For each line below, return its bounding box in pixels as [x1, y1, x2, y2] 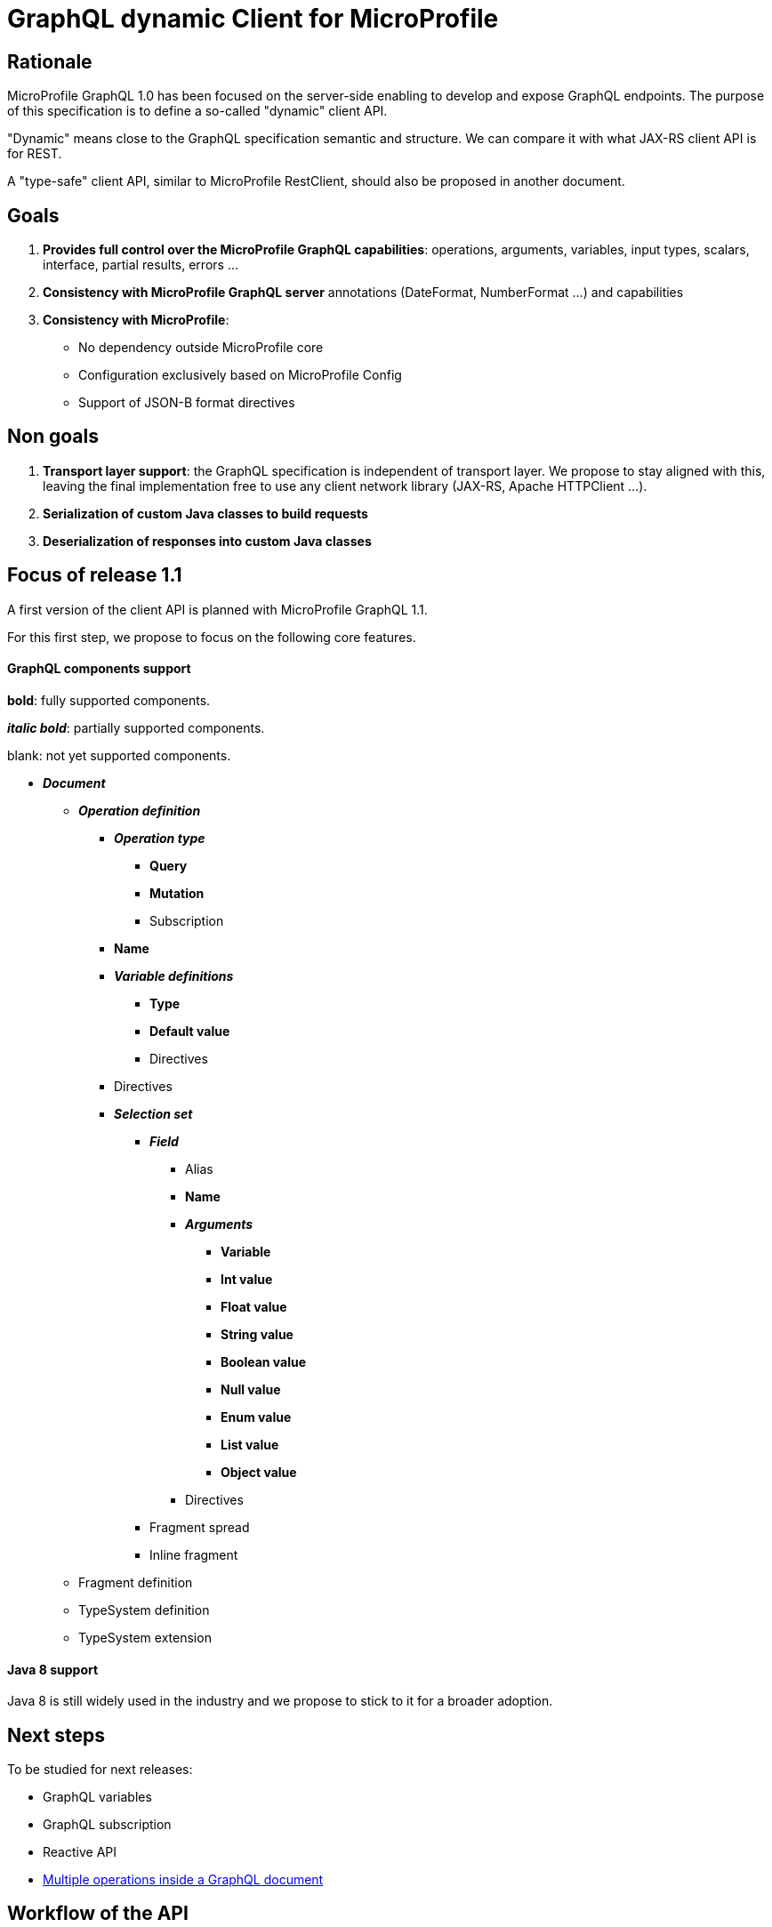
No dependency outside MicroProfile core [78, 340, 324, 356]
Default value [149, 1023, 230, 1039]
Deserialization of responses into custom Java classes [43, 533, 372, 549]
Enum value [221, 1409, 292, 1425]
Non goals [7, 425, 99, 448]
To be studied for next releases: [7, 1761, 193, 1777]
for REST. [7, 146, 62, 162]
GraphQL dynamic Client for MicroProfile [7, 4, 499, 34]
